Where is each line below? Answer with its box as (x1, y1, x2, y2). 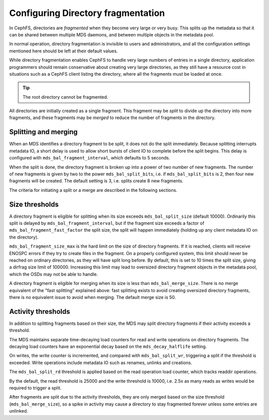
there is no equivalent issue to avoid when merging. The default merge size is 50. (9, 294, 176, 300)
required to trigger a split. (9, 385, 62, 391)
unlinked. (9, 408, 28, 414)
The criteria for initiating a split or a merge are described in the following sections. (9, 187, 178, 193)
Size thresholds (9, 200, 59, 209)
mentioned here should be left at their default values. (9, 48, 118, 54)
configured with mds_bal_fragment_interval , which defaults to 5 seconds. (9, 155, 170, 161)
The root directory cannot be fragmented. (22, 94, 108, 100)
